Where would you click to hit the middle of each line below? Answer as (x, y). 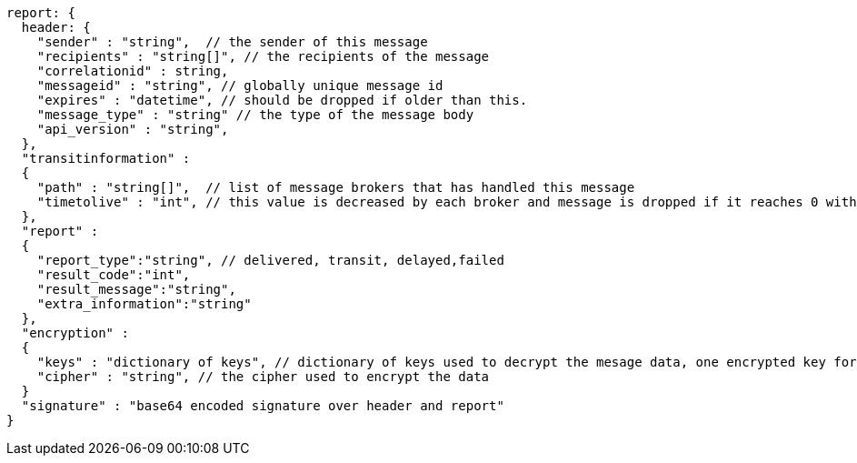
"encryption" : (75, 333)
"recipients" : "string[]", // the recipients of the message (263, 56)
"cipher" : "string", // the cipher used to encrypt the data (263, 377)
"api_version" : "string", (133, 129)
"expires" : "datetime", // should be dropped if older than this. (282, 100)
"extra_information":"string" (144, 304)
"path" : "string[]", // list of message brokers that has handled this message (336, 187)
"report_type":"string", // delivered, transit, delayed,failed (270, 260)
